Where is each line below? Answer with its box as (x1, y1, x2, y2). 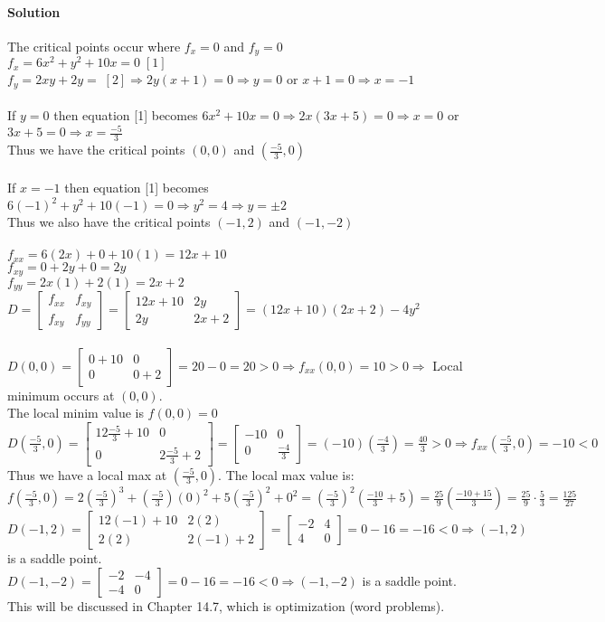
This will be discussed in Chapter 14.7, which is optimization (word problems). (7, 596, 445, 615)
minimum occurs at (7, 385, 115, 404)
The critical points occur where (7, 36, 181, 55)
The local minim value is (7, 403, 144, 422)
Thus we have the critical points (7, 140, 185, 159)
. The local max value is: (218, 465, 354, 484)
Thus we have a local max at (7, 465, 167, 484)
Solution (7, 2, 61, 21)
